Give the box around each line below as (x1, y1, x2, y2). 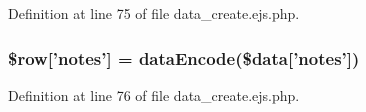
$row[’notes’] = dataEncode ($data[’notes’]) (8, 45, 360, 70)
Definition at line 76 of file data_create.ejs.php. (8, 84, 300, 105)
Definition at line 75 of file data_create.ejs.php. (8, 3, 300, 23)
